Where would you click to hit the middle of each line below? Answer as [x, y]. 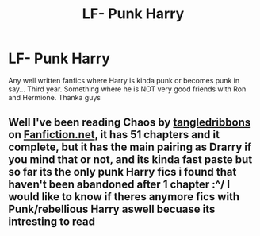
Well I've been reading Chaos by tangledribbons [130, 123]
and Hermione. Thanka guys [55, 97]
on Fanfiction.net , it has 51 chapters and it [114, 135]
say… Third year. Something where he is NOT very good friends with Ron [127, 89]
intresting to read [52, 222]
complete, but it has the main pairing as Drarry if [130, 147]
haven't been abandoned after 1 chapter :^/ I [119, 185]
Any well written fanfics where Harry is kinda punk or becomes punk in [124, 80]
